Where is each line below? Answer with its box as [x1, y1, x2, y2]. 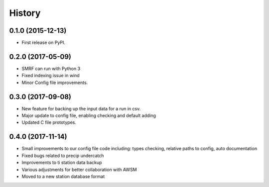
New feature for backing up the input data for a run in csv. [21, 105, 141, 111]
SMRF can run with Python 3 [21, 65, 81, 72]
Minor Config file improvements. [21, 80, 88, 86]
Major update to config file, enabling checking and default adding [21, 112, 156, 119]
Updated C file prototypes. [21, 119, 77, 125]
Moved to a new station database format [21, 173, 105, 179]
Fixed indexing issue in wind [21, 73, 80, 79]
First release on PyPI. [21, 40, 66, 46]
